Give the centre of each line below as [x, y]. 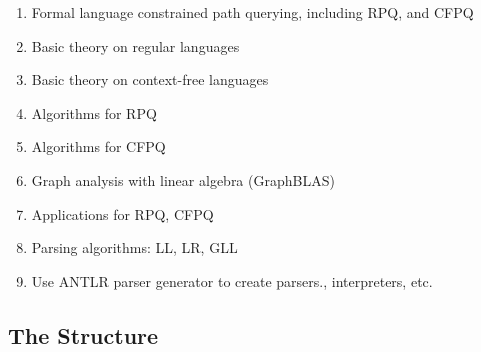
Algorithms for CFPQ [98, 146]
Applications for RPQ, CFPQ [122, 213]
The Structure [83, 334]
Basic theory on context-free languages [150, 79]
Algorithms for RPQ [94, 112]
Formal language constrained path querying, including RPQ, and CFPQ [252, 12]
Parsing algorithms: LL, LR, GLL [134, 247]
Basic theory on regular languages [135, 45]
